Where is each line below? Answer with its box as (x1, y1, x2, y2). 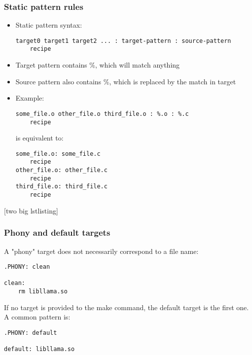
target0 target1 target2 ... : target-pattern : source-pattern (15, 37, 231, 44)
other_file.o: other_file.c (15, 167, 108, 174)
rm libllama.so (18, 288, 68, 295)
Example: (15, 93, 44, 103)
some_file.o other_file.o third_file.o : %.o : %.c (15, 110, 189, 117)
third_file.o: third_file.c (15, 183, 108, 190)
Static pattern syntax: (15, 20, 82, 30)
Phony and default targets (4, 226, 110, 239)
